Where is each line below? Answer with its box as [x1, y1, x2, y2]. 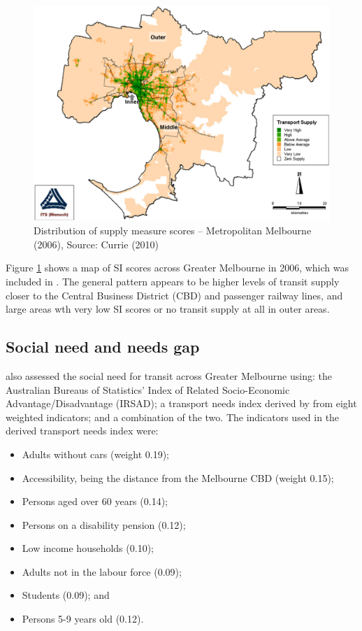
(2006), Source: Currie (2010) [34, 236, 159, 251]
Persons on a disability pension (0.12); [22, 517, 186, 532]
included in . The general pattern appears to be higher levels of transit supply [6, 274, 340, 288]
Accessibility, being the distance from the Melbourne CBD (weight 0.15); [22, 470, 334, 485]
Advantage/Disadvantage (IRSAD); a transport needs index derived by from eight [6, 396, 357, 411]
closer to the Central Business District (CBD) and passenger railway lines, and [6, 288, 343, 302]
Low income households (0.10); [22, 541, 154, 555]
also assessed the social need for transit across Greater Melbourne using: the [6, 368, 332, 383]
